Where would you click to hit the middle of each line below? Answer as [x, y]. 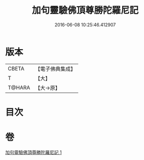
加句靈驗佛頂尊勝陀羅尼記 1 [33, 152]
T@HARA [19, 88]
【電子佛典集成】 [56, 69]
